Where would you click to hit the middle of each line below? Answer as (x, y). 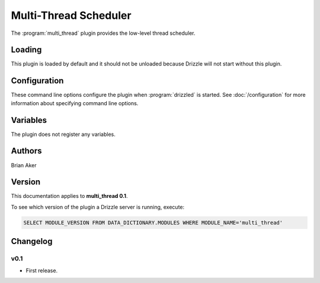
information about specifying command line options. (75, 103)
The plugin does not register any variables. (63, 134)
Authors (26, 151)
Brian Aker (24, 165)
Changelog (32, 241)
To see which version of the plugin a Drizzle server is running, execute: (98, 207)
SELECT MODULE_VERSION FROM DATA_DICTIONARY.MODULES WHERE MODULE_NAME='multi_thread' (153, 222)
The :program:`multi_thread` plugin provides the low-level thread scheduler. (103, 33)
